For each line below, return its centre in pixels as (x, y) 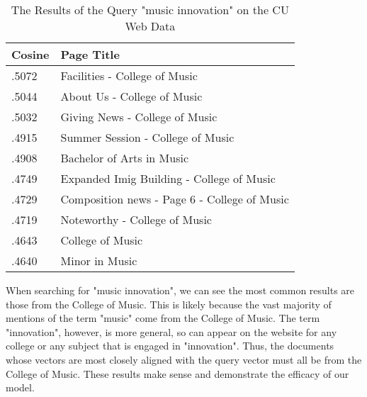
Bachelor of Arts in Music (125, 158)
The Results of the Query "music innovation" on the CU (150, 10)
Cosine (30, 54)
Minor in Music (99, 261)
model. (20, 387)
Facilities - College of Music (129, 76)
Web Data (150, 26)
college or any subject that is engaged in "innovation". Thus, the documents (170, 346)
